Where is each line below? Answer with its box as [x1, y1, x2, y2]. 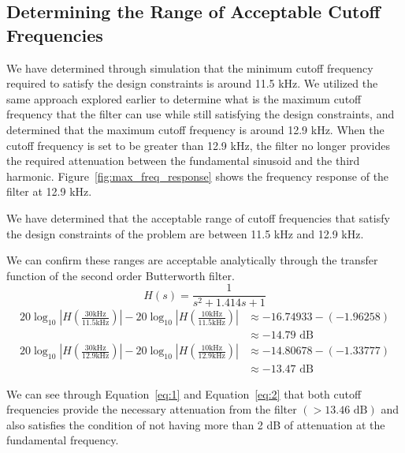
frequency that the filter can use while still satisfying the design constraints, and [6, 106, 395, 122]
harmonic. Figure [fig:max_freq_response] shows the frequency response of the [6, 167, 389, 184]
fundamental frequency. [6, 432, 119, 448]
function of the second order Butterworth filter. [6, 267, 235, 283]
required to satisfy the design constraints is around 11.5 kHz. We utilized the [6, 75, 378, 92]
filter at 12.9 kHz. [6, 183, 92, 200]
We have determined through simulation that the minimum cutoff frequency [6, 59, 373, 76]
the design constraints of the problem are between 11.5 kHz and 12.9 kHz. [6, 225, 364, 241]
